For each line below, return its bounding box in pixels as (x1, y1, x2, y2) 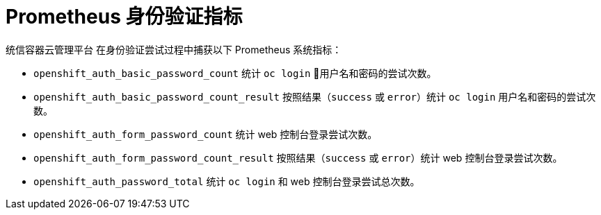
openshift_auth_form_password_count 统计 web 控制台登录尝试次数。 (33, 128, 378, 140)
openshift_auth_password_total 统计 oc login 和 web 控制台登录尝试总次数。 (33, 175, 420, 187)
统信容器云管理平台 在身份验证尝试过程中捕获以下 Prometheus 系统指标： (6, 43, 342, 55)
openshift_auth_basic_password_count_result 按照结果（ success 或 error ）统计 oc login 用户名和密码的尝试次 (33, 90, 596, 103)
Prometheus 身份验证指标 (6, 5, 243, 28)
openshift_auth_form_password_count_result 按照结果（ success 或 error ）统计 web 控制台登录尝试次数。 (33, 151, 563, 164)
